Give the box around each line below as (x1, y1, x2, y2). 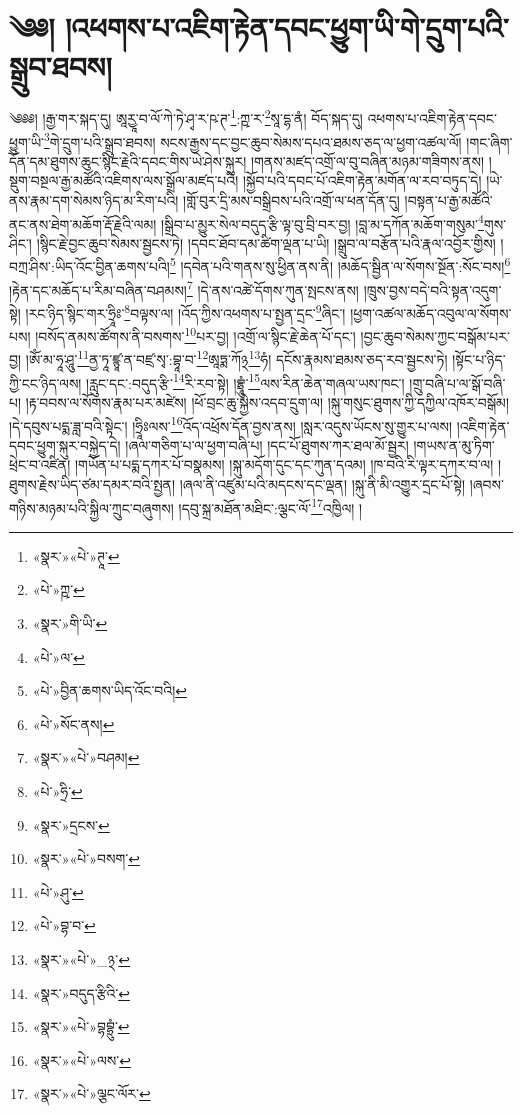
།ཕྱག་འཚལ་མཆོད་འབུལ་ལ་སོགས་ (350, 302, 512, 323)
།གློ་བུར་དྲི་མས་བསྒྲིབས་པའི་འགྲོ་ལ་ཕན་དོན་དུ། (183, 190, 400, 210)
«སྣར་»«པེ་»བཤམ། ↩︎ (32, 747, 140, 768)
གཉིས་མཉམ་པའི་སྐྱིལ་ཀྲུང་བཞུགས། (9, 497, 174, 518)
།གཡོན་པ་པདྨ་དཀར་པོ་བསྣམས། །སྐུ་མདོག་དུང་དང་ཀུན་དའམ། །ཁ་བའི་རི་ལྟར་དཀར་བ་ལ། (74, 454, 494, 475)
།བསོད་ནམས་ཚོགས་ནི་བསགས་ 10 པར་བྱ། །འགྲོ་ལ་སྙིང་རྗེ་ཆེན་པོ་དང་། (35, 323, 356, 346)
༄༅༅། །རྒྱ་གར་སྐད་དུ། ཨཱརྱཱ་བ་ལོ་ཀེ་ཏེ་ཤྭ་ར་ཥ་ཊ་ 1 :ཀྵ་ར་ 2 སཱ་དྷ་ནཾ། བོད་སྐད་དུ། (9, 105, 363, 128)
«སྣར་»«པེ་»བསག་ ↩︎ (32, 848, 140, 869)
